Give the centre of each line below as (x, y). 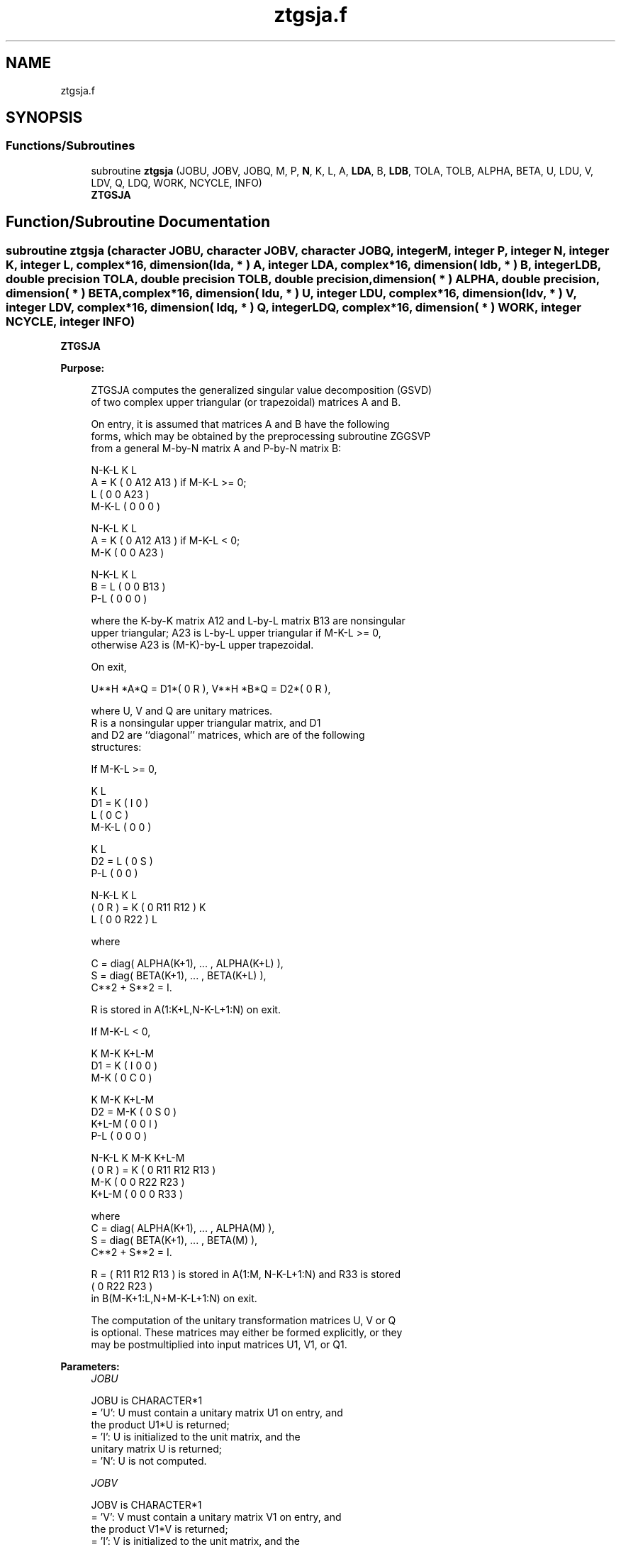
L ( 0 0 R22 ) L (124, 920)
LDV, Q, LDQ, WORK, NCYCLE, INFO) (177, 182)
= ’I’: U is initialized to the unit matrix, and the (196, 1437)
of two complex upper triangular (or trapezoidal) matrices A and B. (246, 402)
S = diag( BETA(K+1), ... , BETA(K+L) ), (179, 976)
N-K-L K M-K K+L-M (138, 1158)
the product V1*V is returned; (160, 1529)
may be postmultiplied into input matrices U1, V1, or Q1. (219, 1345)
